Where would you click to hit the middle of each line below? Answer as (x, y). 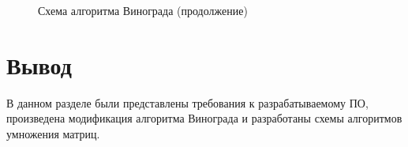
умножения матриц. (53, 133)
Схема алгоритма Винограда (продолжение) (143, 10)
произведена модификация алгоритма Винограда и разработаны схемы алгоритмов (204, 118)
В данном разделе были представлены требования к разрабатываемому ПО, (187, 102)
